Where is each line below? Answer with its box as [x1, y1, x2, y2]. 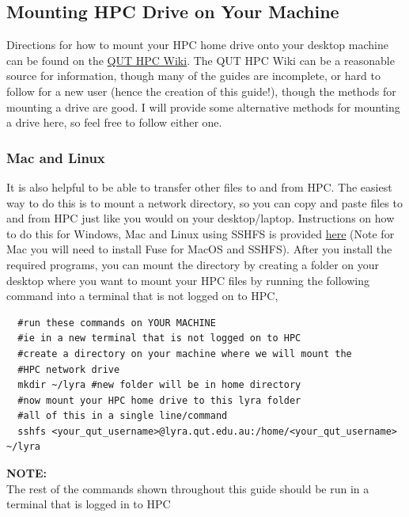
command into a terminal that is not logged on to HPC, [6, 287, 278, 304]
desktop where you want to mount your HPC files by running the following [6, 272, 369, 288]
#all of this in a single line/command [17, 410, 228, 422]
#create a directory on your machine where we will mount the [17, 348, 352, 359]
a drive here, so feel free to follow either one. [6, 114, 222, 131]
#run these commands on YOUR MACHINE [17, 317, 216, 329]
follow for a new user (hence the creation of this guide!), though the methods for [6, 82, 396, 99]
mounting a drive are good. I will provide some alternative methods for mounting [6, 98, 400, 115]
